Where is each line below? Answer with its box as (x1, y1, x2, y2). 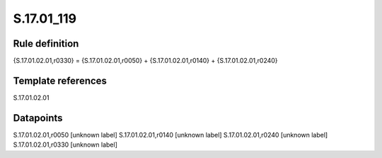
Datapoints (13, 112, 63, 124)
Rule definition (13, 38, 79, 50)
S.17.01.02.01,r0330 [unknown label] (13, 140, 118, 149)
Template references (13, 74, 108, 86)
